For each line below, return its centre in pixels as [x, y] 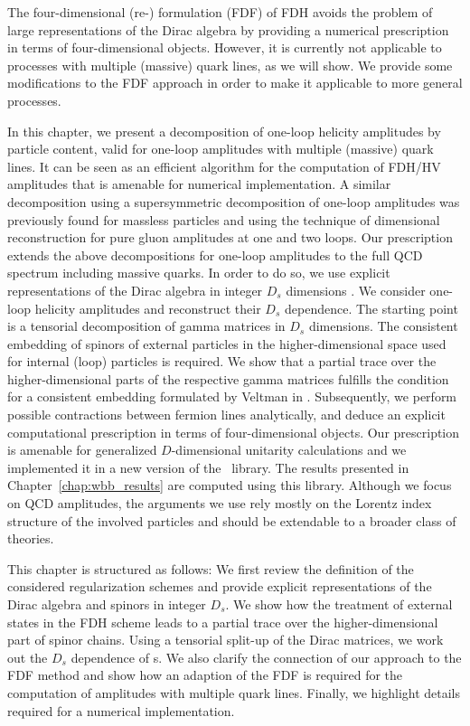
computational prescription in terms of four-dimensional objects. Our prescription [234, 432]
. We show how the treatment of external [339, 604]
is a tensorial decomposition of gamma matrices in [146, 326]
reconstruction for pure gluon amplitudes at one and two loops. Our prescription [230, 237]
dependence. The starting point [371, 308]
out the [28, 657]
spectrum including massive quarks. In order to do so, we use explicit [199, 273]
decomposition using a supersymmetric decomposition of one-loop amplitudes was [234, 201]
